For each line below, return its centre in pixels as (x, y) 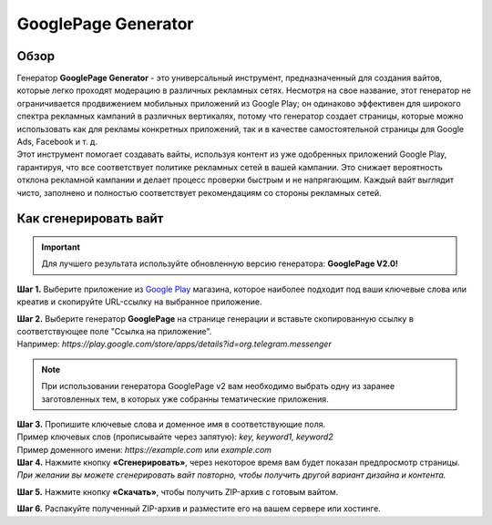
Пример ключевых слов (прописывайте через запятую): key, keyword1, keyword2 (175, 437)
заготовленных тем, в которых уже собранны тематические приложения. (185, 399)
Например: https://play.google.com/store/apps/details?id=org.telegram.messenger (174, 344)
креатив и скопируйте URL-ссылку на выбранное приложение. (139, 302)
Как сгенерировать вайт (90, 219)
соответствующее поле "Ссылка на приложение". (114, 331)
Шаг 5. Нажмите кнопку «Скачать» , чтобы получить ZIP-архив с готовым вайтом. (178, 491)
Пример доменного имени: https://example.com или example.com (144, 449)
